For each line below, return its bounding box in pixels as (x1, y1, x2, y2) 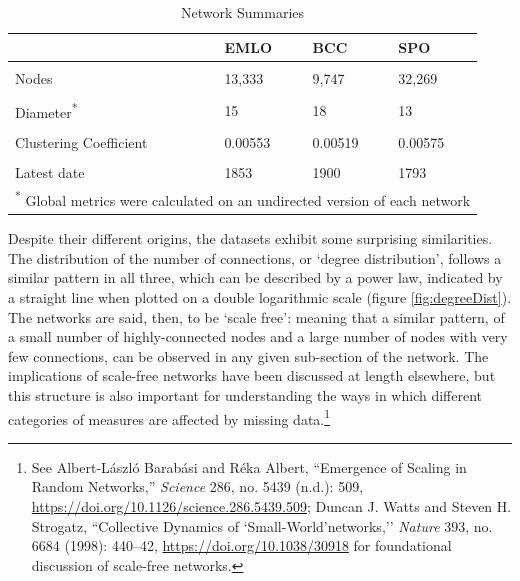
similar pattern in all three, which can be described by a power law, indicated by (8, 267, 503, 288)
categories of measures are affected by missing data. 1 (8, 405, 331, 429)
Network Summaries (181, 2, 305, 22)
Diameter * (15, 98, 78, 122)
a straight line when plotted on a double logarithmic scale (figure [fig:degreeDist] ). (8, 287, 512, 307)
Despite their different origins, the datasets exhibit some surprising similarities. (8, 228, 493, 249)
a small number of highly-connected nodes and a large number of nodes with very (8, 326, 508, 347)
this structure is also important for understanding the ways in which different (8, 384, 482, 405)
